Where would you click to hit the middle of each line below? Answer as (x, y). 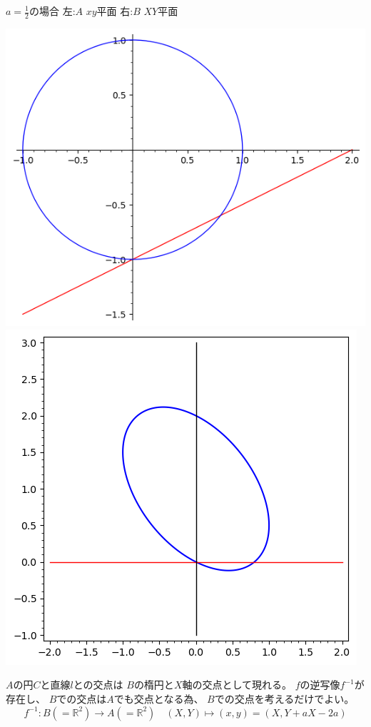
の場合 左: (52, 11)
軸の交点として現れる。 (237, 685)
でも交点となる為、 (159, 699)
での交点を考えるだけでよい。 (284, 699)
